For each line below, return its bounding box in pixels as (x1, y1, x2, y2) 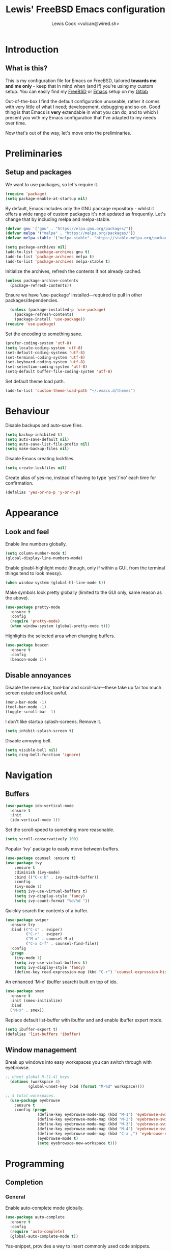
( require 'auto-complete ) (10, 1229, 65, 1234)
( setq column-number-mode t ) (5, 551, 67, 556)
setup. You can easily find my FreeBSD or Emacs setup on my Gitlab (5, 88, 149, 94)
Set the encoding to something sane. (5, 331, 82, 337)
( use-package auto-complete (5, 1215, 65, 1220)
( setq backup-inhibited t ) (5, 432, 63, 437)
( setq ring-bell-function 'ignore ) (5, 752, 81, 757)
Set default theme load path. (5, 379, 65, 384)
